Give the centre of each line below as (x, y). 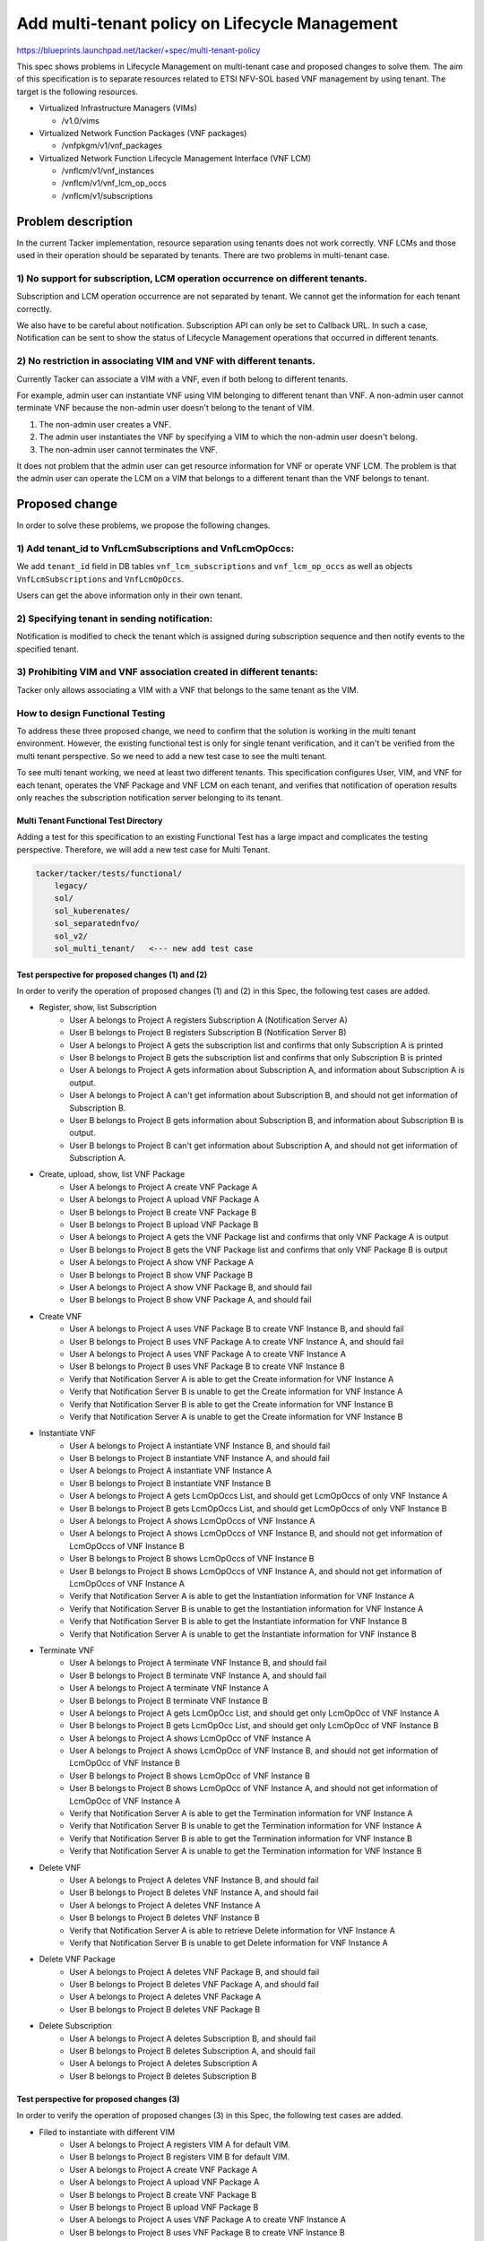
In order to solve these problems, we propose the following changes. (143, 525)
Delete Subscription (75, 2026)
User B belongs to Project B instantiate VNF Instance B (170, 1483)
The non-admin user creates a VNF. (105, 424)
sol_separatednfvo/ (97, 924)
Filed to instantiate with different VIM (107, 2132)
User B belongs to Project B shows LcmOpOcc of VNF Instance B (190, 1776)
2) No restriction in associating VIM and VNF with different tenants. (166, 361)
